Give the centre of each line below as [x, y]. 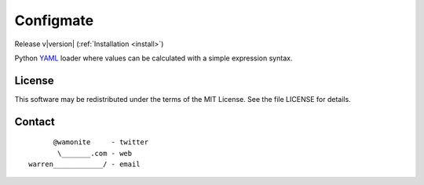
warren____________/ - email [84, 164]
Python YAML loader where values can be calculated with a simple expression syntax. [154, 58]
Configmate [54, 20]
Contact [35, 122]
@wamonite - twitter [101, 142]
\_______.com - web [95, 153]
